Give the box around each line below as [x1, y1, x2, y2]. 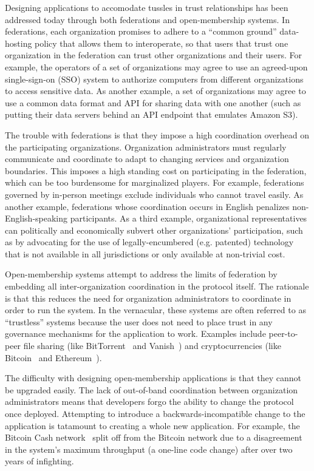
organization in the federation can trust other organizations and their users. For [5, 49, 302, 61]
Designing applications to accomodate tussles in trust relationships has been [5, 1, 288, 13]
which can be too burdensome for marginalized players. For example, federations [5, 176, 304, 189]
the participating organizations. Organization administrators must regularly [5, 140, 287, 153]
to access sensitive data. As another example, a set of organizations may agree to [5, 84, 306, 97]
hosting [5, 36, 32, 49]
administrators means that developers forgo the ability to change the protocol [5, 395, 294, 408]
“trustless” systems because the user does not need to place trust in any [5, 315, 273, 328]
